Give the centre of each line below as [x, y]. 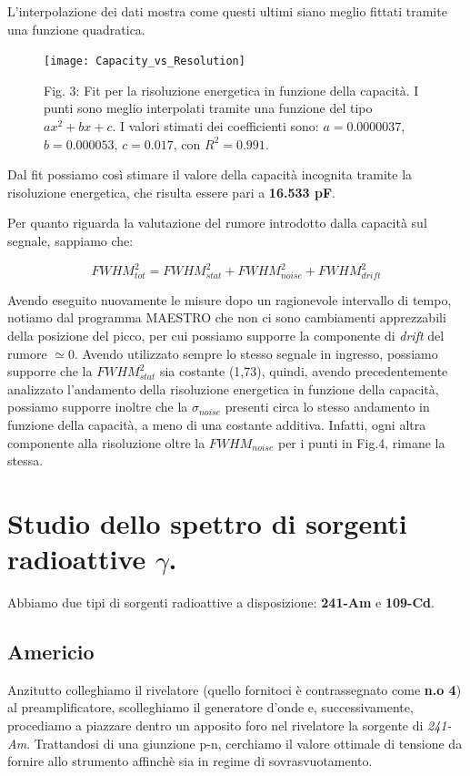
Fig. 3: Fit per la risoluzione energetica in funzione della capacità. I [231, 90]
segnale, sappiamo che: [70, 240]
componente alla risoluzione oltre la [106, 442]
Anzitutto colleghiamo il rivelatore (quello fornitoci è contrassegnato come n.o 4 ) [235, 689]
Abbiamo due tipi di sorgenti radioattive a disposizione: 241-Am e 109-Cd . [221, 602]
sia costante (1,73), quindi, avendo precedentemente [304, 371]
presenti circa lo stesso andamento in [327, 407]
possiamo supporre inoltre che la [98, 407]
